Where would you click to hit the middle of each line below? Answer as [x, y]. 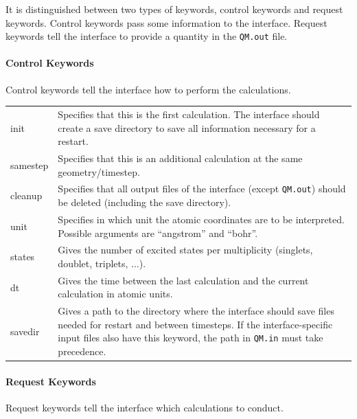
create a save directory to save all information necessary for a [187, 127]
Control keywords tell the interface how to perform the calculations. [148, 89]
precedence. [82, 351]
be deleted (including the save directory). [145, 202]
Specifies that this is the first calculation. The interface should [189, 114]
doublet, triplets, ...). [102, 263]
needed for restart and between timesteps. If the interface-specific [195, 324]
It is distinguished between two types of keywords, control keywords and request [174, 9]
